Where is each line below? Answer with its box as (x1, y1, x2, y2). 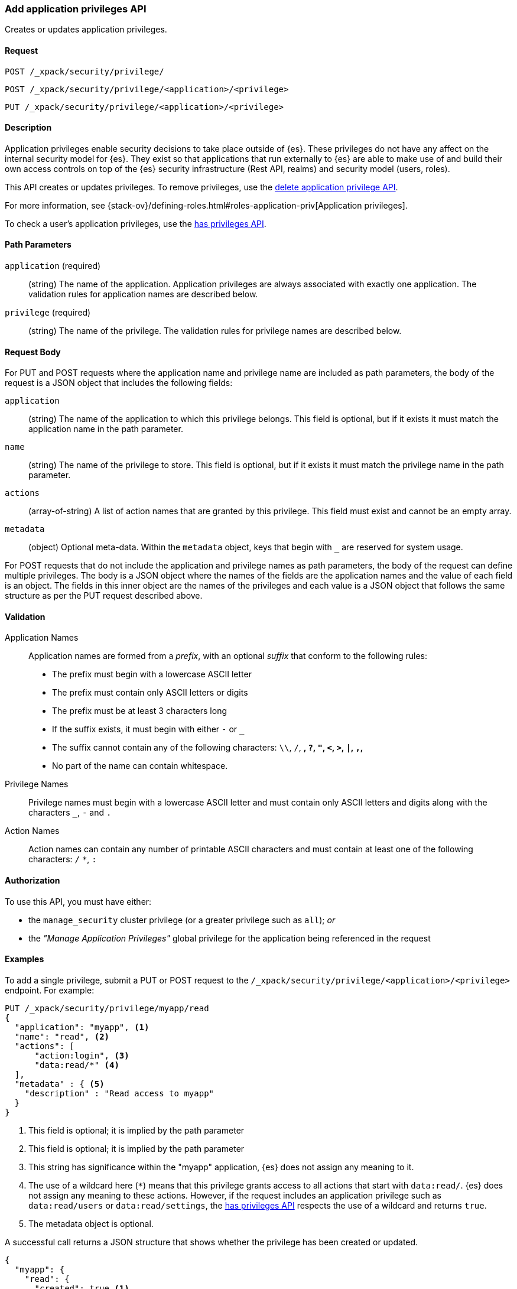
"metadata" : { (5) (14, 1079, 105, 1089)
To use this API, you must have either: (5, 896, 152, 907)
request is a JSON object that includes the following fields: (5, 378, 233, 388)
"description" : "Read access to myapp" (24, 1088, 214, 1098)
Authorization (5, 875, 60, 886)
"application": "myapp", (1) (14, 1022, 149, 1032)
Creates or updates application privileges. (5, 24, 167, 35)
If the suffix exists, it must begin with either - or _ (52, 724, 245, 735)
